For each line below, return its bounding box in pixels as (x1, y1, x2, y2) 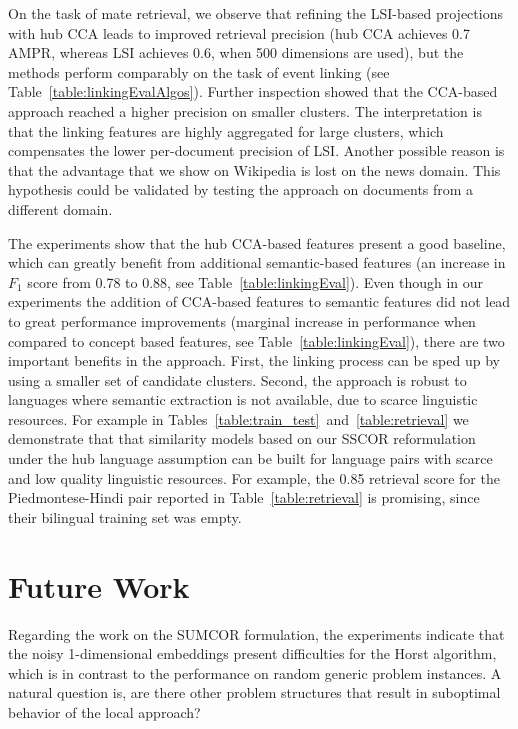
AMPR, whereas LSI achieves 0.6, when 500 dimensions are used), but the (8, 42, 464, 63)
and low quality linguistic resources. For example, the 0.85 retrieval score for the (8, 467, 500, 488)
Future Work (8, 565, 190, 606)
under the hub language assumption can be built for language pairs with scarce (8, 448, 493, 469)
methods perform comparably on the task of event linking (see (8, 61, 390, 82)
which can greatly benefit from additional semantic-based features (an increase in (8, 252, 506, 273)
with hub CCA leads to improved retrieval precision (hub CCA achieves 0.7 (8, 22, 470, 43)
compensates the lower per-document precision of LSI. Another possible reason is (8, 140, 505, 161)
